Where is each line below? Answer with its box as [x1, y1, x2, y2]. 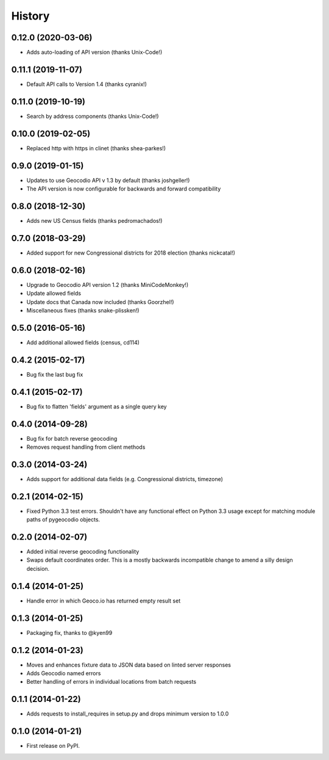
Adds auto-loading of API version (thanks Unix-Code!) [26, 49, 163, 56]
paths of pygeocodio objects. [26, 516, 101, 523]
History [11, 9, 50, 23]
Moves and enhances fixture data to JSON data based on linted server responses [26, 661, 232, 668]
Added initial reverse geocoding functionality [26, 548, 140, 556]
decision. [26, 565, 50, 572]
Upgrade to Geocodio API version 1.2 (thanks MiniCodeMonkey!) [26, 281, 189, 288]
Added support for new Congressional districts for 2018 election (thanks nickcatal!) [26, 249, 236, 256]
